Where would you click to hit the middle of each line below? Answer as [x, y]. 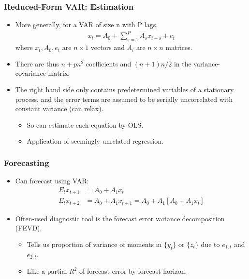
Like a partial [47, 271]
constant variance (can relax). [59, 108]
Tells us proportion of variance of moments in [94, 244]
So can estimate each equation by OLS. [85, 124]
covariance [30, 73]
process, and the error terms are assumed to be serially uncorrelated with [124, 99]
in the [183, 63]
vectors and [108, 47]
